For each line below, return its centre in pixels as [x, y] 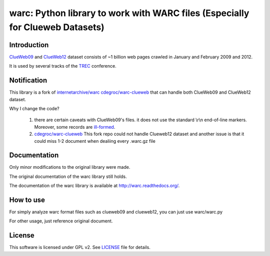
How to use [27, 200]
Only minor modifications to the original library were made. [70, 167]
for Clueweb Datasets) [57, 27]
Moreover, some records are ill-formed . [75, 127]
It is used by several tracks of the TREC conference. [63, 66]
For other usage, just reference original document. [61, 221]
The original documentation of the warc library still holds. [68, 176]
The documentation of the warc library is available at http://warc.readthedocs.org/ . [94, 186]
